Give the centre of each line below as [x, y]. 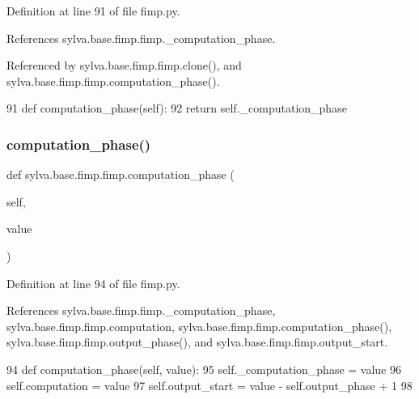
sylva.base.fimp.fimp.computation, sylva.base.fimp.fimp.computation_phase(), [199, 326]
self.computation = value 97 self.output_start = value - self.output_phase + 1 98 [209, 385]
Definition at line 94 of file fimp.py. [93, 283]
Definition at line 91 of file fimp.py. [93, 11]
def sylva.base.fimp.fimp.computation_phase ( [121, 174]
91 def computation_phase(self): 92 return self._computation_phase [177, 108]
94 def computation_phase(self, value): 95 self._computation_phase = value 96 [204, 369]
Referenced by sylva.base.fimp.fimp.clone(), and [124, 65]
